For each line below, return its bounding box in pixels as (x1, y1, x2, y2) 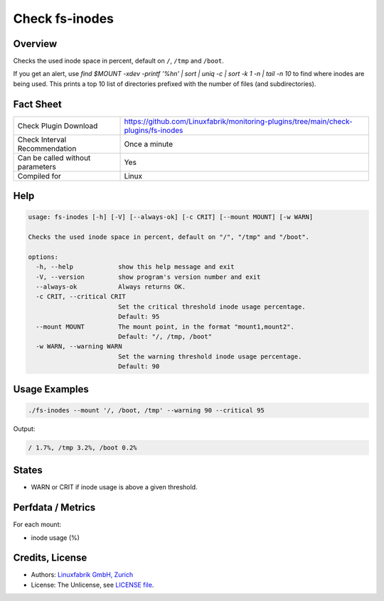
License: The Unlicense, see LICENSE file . (31, 580, 154, 589)
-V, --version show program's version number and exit (36, 272, 261, 281)
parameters (17, 161, 56, 171)
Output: (13, 424, 36, 433)
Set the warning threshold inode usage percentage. (117, 352, 302, 361)
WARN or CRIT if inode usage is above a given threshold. (31, 483, 198, 491)
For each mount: (13, 520, 62, 529)
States (13, 464, 43, 477)
